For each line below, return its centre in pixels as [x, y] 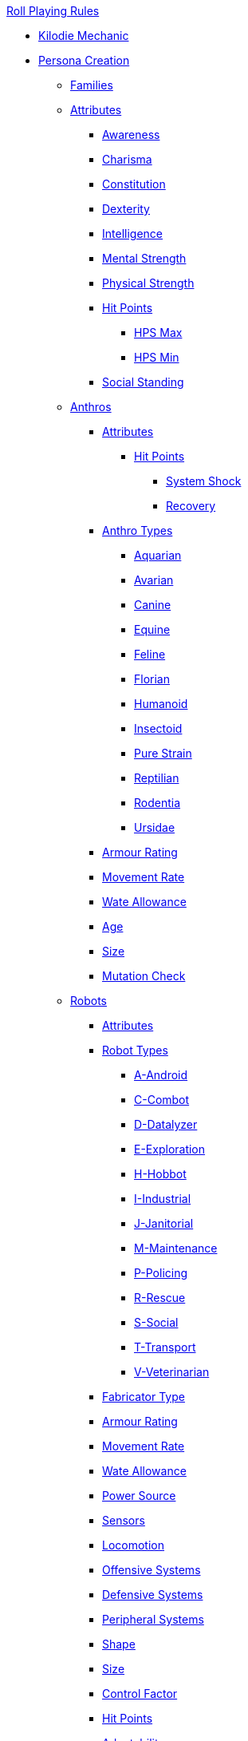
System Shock [204, 481]
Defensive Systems [153, 1595]
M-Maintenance [176, 1248]
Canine [153, 605]
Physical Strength [148, 283]
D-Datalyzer [166, 1124]
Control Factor [140, 1694]
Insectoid [158, 728]
